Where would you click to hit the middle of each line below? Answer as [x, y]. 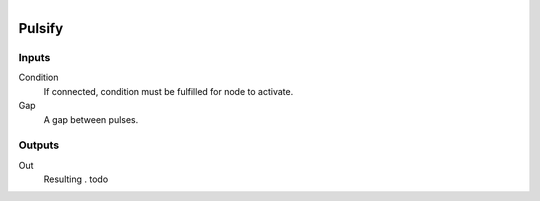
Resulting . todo [76, 179]
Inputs [34, 57]
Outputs [39, 145]
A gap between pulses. [91, 119]
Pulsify [41, 28]
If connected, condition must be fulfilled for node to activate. [168, 91]
